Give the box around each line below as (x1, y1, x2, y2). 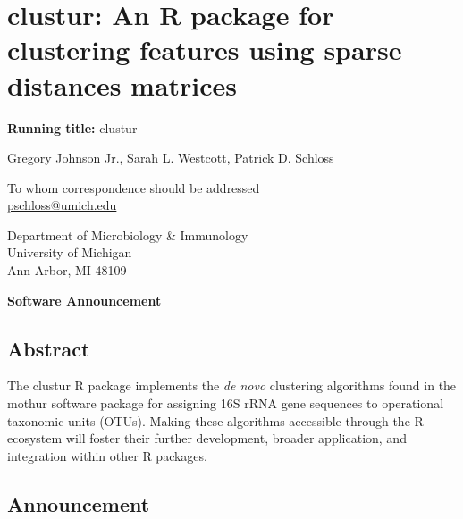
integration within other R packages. (7, 446, 207, 465)
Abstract (7, 334, 90, 362)
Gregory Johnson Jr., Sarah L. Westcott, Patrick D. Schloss (7, 148, 334, 167)
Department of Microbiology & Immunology (7, 225, 248, 244)
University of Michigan (7, 243, 132, 262)
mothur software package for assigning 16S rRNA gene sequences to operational (7, 394, 444, 413)
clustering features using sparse (7, 31, 402, 68)
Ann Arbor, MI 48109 (7, 261, 127, 280)
